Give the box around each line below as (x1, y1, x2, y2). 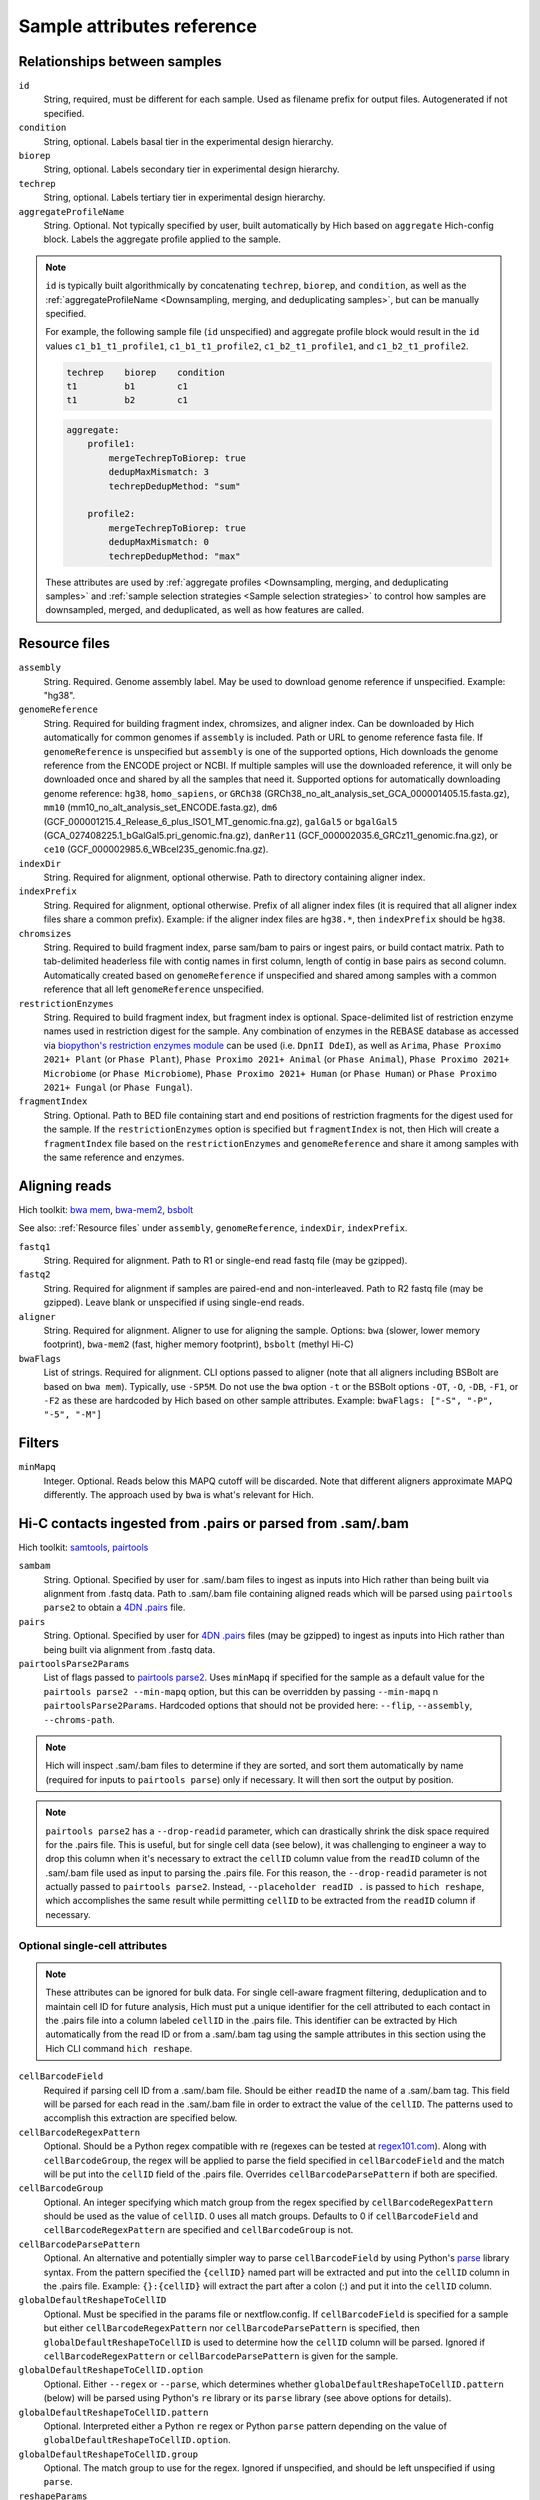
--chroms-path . (43, 1713, 115, 1725)
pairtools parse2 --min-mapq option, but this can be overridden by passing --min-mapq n (43, 1685, 439, 1697)
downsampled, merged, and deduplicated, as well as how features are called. (45, 604, 365, 616)
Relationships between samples (18, 53, 222, 70)
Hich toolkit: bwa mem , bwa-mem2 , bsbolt (18, 1203, 194, 1215)
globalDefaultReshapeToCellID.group (18, 2448, 199, 2460)
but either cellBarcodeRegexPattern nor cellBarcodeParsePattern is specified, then (43, 2322, 420, 2334)
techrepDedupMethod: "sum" (108, 480, 241, 492)
